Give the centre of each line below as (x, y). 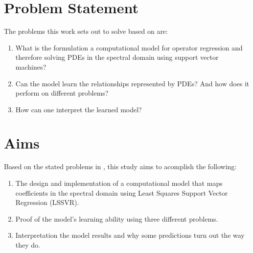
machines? (31, 66)
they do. (28, 244)
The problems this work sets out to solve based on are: (86, 31)
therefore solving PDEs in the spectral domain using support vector (117, 57)
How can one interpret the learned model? (79, 109)
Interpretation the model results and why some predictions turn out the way (130, 235)
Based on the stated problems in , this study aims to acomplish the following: (120, 166)
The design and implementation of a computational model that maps (119, 183)
